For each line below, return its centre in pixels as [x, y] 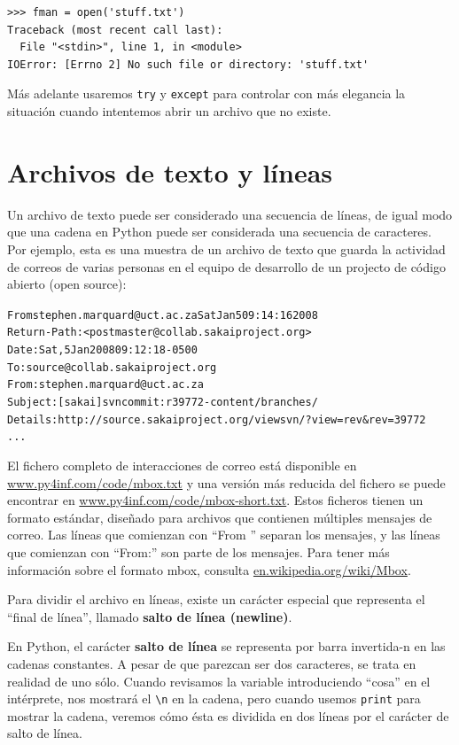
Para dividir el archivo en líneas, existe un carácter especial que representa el [216, 599]
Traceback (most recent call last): [115, 30]
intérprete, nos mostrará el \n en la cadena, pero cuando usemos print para [214, 698]
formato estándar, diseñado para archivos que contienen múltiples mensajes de [220, 517]
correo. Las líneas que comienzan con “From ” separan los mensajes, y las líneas [224, 535]
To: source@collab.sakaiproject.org [112, 367]
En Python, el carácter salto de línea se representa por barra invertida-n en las [226, 646]
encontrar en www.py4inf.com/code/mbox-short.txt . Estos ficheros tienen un [215, 500]
